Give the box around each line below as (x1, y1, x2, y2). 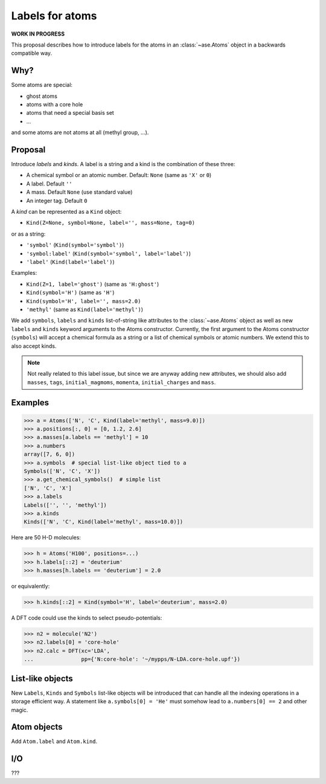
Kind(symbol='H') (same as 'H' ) (26, 289, 115, 296)
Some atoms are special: (11, 82, 72, 89)
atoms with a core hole (26, 101, 83, 108)
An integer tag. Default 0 (26, 197, 88, 204)
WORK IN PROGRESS (11, 30, 65, 37)
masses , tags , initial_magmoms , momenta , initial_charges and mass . (27, 378, 216, 386)
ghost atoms (26, 92, 57, 100)
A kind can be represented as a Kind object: (11, 208, 122, 216)
